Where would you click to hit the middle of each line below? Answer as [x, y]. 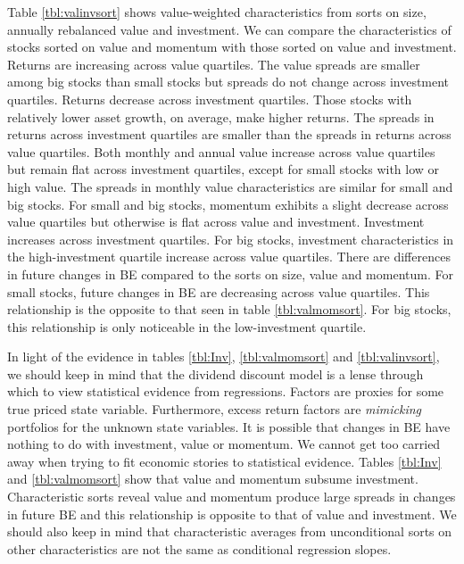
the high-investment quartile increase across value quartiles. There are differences [229, 257]
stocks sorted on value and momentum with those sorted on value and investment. [232, 47]
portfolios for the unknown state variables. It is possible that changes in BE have [229, 426]
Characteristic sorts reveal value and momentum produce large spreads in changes [232, 497]
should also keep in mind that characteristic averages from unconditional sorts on [230, 531]
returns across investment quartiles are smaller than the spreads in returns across [229, 134]
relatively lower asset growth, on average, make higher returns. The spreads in [221, 116]
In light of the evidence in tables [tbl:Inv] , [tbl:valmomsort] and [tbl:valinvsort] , [224, 357]
